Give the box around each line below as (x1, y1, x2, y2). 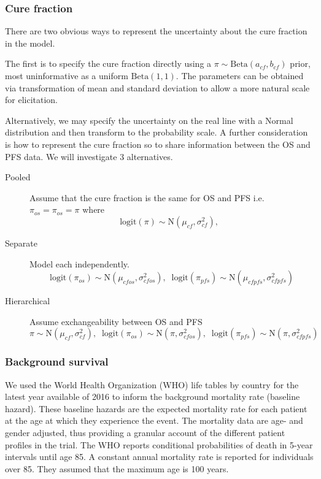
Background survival (5, 354, 109, 369)
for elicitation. (5, 93, 58, 106)
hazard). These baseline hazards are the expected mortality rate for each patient (5, 402, 307, 415)
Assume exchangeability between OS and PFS (29, 315, 203, 328)
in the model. (5, 36, 55, 49)
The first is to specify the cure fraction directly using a (5, 57, 212, 70)
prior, (290, 57, 311, 70)
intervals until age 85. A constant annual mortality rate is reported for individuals (5, 450, 314, 463)
